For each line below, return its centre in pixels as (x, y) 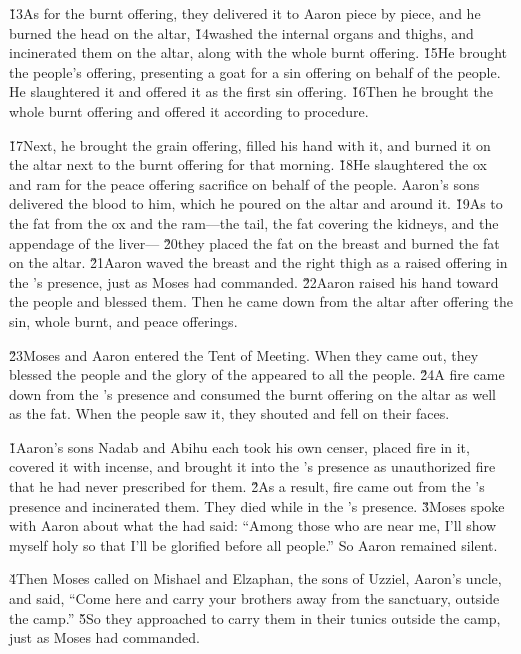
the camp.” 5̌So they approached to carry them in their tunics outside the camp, (255, 617)
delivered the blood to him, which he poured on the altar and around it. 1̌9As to (256, 203)
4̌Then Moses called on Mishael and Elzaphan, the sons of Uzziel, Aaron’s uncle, (255, 578)
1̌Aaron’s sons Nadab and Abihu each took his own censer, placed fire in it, (239, 446)
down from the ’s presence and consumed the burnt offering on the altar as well (252, 393)
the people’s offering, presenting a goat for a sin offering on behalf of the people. (255, 71)
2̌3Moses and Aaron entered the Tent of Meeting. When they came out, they (244, 354)
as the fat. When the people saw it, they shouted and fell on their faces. (229, 413)
